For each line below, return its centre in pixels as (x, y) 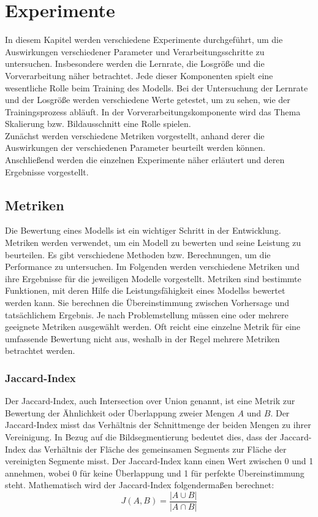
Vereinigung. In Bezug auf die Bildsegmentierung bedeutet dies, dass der (141, 436)
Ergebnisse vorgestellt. (47, 171)
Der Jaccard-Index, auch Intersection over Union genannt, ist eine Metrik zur (150, 401)
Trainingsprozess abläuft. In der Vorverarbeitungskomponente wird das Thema (153, 111)
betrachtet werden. (40, 350)
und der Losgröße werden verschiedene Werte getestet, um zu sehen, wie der (148, 100)
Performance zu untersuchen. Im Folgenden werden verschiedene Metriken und (152, 266)
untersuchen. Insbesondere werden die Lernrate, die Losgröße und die (135, 63)
